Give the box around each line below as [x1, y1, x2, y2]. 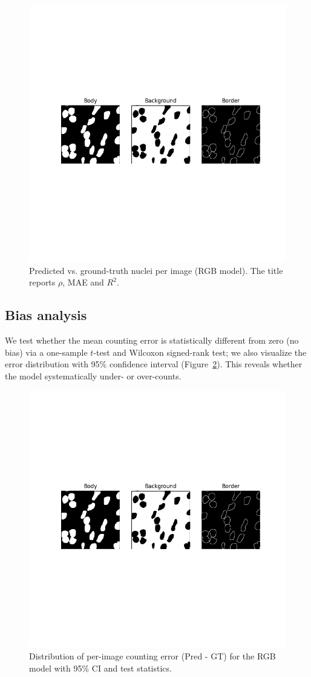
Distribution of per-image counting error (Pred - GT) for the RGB [29, 649, 276, 662]
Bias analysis [5, 305, 87, 324]
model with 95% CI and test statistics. [29, 661, 172, 674]
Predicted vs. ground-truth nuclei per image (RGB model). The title [29, 264, 283, 276]
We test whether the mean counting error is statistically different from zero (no [5, 333, 299, 346]
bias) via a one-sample [5, 345, 88, 358]
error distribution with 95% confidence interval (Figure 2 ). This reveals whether [5, 358, 303, 370]
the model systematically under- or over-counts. [5, 369, 182, 382]
